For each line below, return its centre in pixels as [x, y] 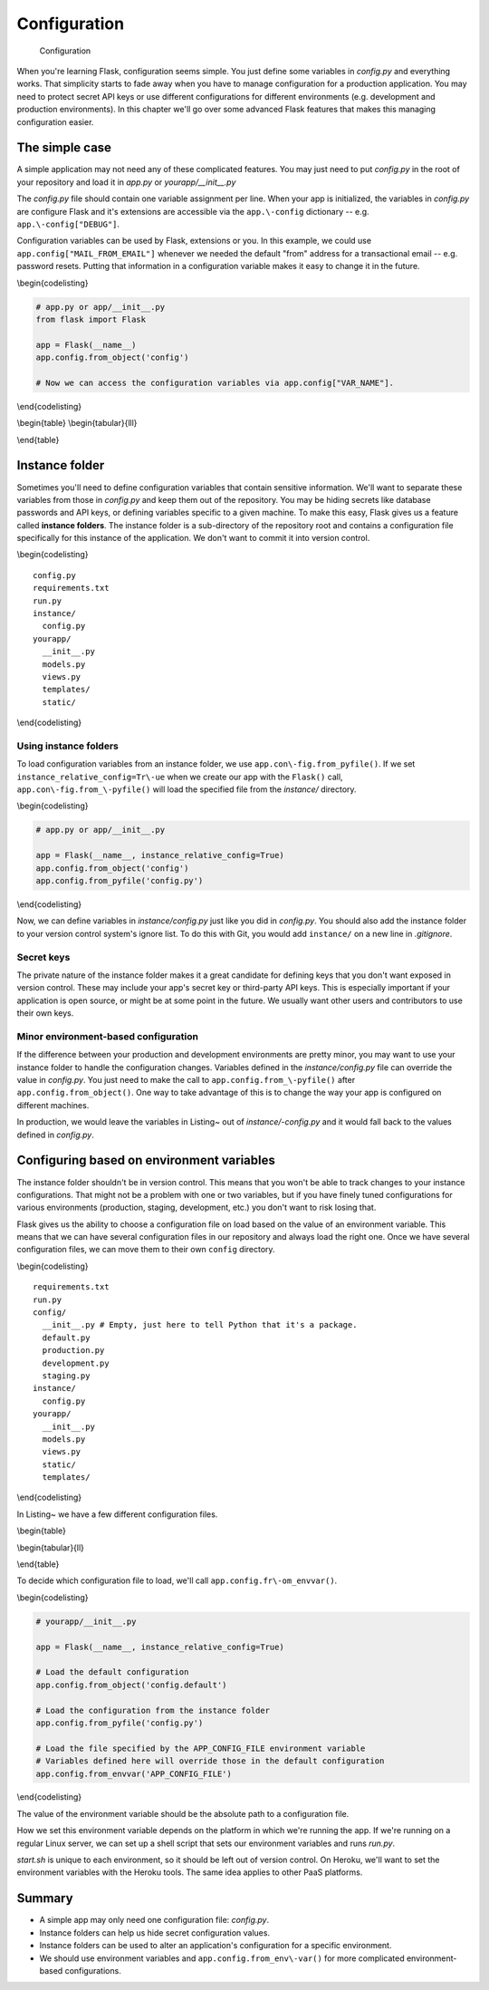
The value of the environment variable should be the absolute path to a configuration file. [183, 1813]
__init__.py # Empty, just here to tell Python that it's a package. [200, 1325]
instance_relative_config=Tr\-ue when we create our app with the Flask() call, [180, 777]
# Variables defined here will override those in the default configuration [210, 1761]
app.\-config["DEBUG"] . [68, 224]
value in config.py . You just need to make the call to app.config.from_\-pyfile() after [186, 1080]
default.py [66, 1338]
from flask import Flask [91, 319]
